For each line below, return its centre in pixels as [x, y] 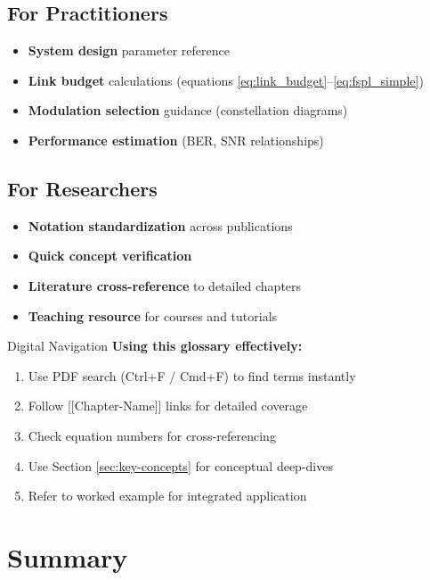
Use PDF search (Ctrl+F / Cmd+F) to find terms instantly [192, 375]
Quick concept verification [110, 256]
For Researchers [82, 188]
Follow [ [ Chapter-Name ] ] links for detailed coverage [168, 406]
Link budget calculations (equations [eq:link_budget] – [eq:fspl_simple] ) [226, 80]
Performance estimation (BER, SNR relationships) [176, 140]
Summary [68, 556]
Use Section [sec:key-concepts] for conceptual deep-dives [180, 465]
